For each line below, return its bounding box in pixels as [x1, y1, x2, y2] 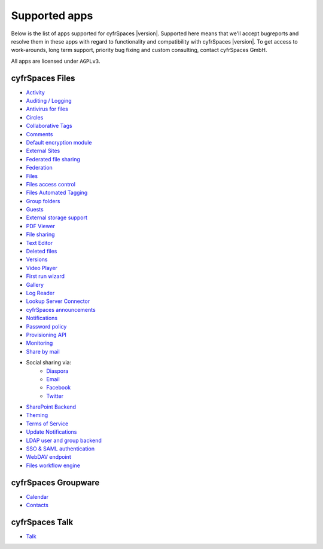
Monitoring [26, 339, 53, 346]
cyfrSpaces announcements [26, 306, 96, 313]
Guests [26, 206, 44, 213]
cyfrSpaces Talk [11, 517, 74, 527]
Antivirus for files [26, 105, 68, 113]
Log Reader [26, 290, 55, 296]
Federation [26, 164, 53, 171]
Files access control [26, 180, 76, 188]
